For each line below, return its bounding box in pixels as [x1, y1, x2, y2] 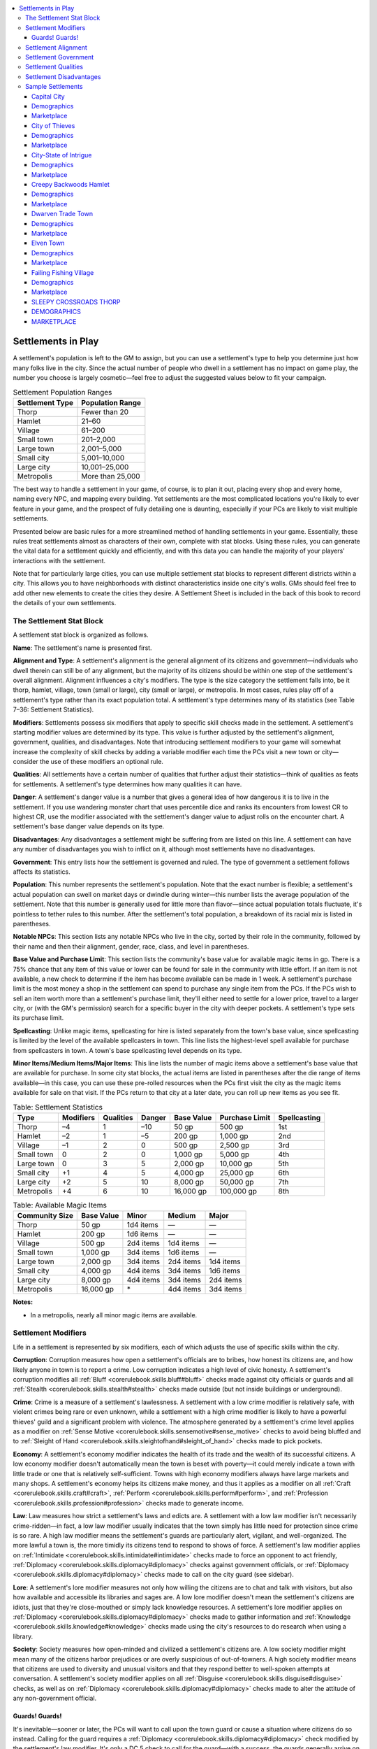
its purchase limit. [13, 1014, 64, 1022]
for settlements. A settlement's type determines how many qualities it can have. [13, 780, 242, 788]
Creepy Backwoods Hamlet [31, 180, 110, 189]
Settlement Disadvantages [25, 72, 101, 80]
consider [13, 758, 38, 766]
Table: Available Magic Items [13, 1201, 108, 1210]
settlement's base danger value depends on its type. [13, 822, 165, 830]
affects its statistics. [13, 868, 71, 876]
